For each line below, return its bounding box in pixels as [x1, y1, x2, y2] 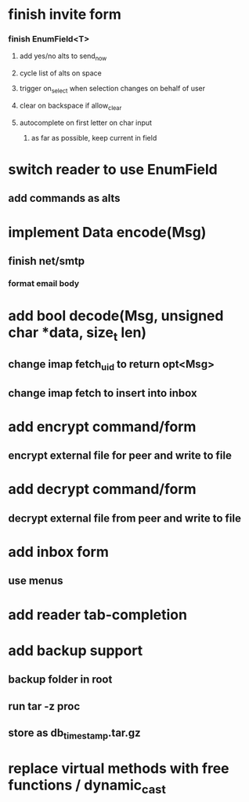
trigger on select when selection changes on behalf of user [19, 84, 206, 95]
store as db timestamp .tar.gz [8, 726, 141, 742]
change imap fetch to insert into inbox [8, 386, 197, 400]
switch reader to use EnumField [8, 161, 218, 178]
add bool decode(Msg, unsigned [8, 307, 224, 325]
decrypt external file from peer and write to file [8, 511, 241, 525]
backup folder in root [8, 673, 113, 687]
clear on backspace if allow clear [19, 101, 122, 112]
